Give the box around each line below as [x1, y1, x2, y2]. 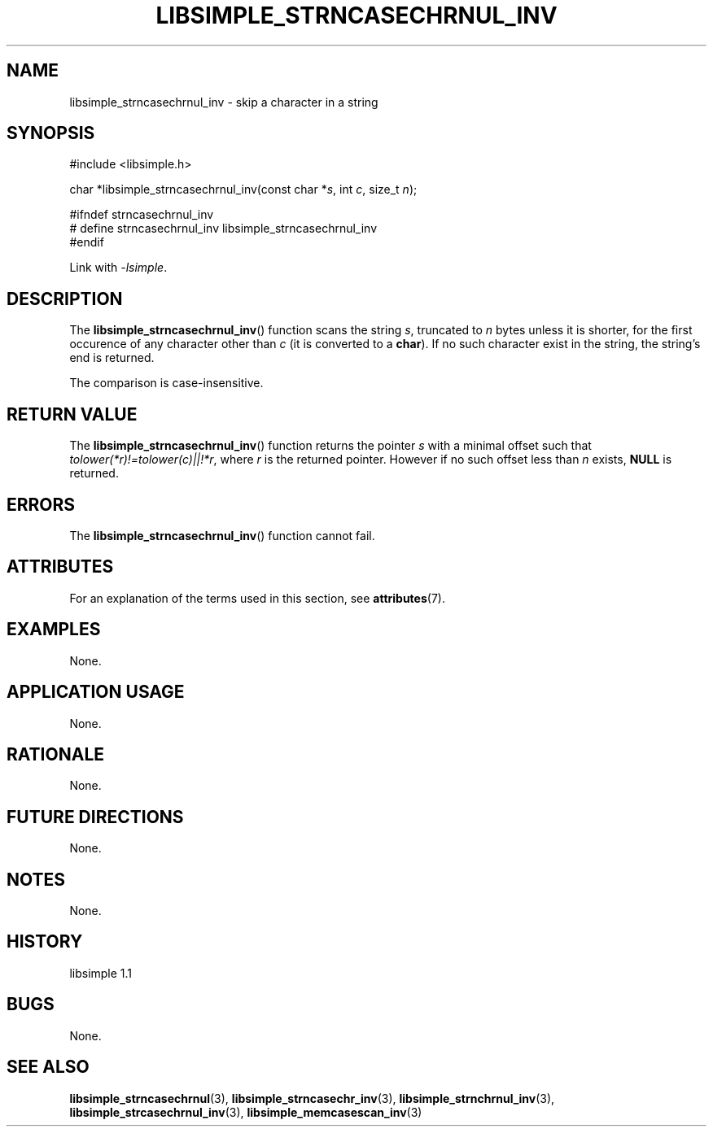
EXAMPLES [7, 619, 101, 640]
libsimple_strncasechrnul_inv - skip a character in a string [69, 94, 378, 109]
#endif [69, 235, 104, 250]
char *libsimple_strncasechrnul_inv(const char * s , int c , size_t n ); [69, 182, 418, 197]
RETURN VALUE [7, 403, 138, 425]
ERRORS [7, 494, 76, 515]
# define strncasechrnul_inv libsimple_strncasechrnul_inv [69, 221, 378, 236]
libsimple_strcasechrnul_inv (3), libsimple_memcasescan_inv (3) [69, 1105, 422, 1119]
